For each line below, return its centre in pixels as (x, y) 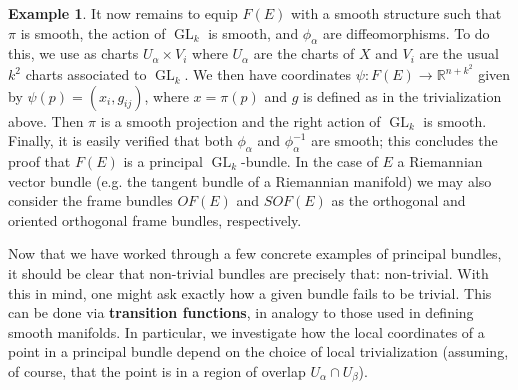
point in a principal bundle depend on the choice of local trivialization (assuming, (258, 351)
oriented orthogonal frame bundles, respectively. (155, 219)
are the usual (459, 53)
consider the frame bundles (90, 200)
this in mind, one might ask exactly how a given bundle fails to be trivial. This (250, 292)
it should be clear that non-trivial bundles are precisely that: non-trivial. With (248, 273)
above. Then (46, 120)
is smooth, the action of (93, 32)
